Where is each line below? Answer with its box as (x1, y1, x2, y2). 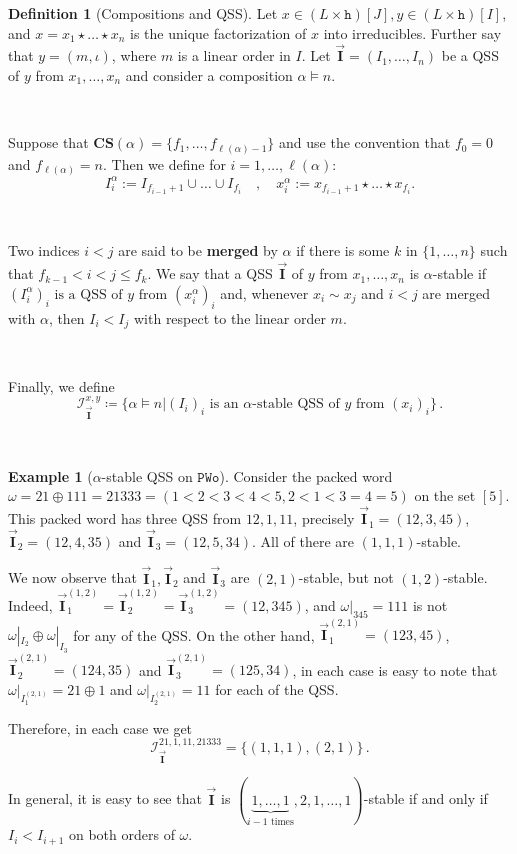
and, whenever (220, 282, 309, 303)
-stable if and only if (363, 788, 488, 809)
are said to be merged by (118, 240, 278, 261)
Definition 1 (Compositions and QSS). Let (8, 3, 278, 23)
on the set (414, 485, 476, 506)
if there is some (296, 240, 390, 261)
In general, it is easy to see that (8, 788, 202, 809)
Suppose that (8, 132, 89, 153)
